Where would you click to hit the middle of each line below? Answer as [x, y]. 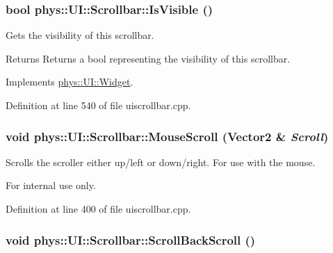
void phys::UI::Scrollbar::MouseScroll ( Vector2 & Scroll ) [167, 136]
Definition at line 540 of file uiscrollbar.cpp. [98, 105]
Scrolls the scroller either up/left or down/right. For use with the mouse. [161, 162]
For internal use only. [51, 185]
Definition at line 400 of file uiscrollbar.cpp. [98, 209]
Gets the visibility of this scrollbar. [80, 35]
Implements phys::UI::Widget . [70, 82]
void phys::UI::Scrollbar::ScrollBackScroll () [131, 239]
